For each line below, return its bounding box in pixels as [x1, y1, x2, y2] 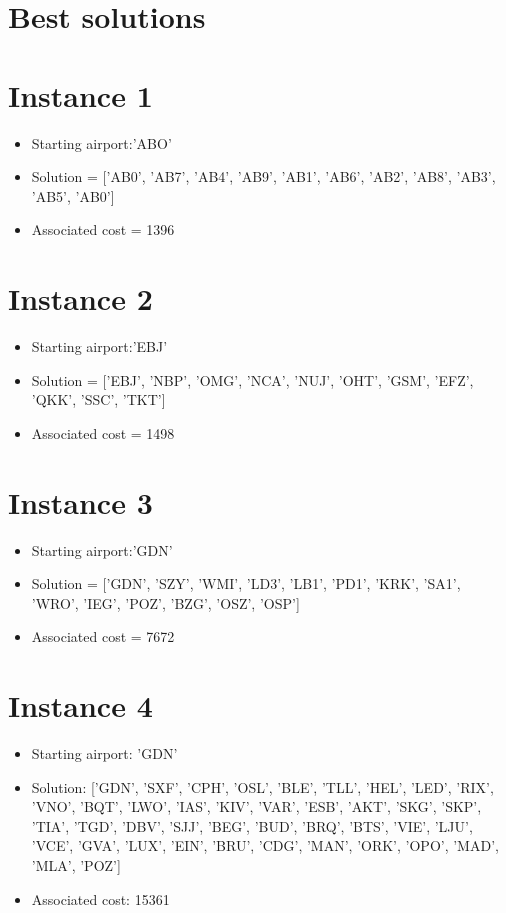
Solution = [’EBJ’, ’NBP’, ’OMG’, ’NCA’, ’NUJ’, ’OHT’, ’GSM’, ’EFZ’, [31, 369, 474, 390]
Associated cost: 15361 [31, 888, 170, 909]
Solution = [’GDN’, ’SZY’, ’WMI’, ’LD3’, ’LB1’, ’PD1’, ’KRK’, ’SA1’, [31, 573, 461, 594]
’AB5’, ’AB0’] [31, 185, 115, 206]
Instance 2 [8, 278, 153, 319]
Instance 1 [8, 74, 153, 115]
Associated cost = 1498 [31, 422, 175, 443]
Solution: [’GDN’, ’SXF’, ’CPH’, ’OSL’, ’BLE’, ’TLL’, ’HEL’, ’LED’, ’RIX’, [31, 776, 494, 797]
